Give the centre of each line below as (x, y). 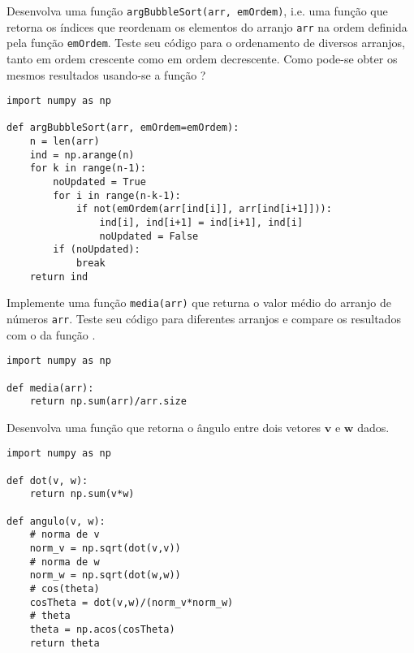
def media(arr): (50, 388)
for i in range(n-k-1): (117, 195)
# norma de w (65, 562)
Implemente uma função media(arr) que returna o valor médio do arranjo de (199, 303)
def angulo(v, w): (56, 521)
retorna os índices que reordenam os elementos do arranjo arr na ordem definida (207, 26)
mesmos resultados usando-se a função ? (106, 74)
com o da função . (51, 334)
